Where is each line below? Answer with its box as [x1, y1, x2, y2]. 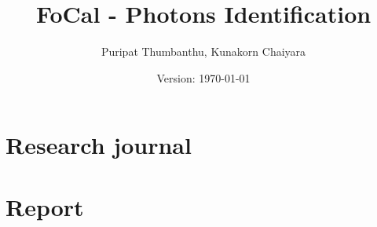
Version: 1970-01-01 [156, 69, 251, 86]
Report [5, 190, 84, 222]
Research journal [5, 129, 192, 161]
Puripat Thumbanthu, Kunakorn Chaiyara [101, 43, 306, 60]
